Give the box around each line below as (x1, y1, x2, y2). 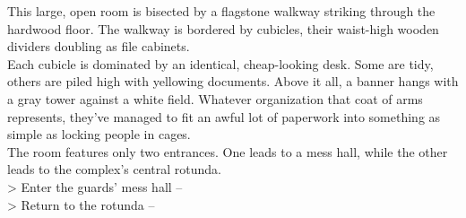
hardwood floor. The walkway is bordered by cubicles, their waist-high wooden (7, 19, 439, 38)
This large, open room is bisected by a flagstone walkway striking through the (7, 2, 436, 20)
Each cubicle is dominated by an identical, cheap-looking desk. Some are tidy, (7, 54, 434, 73)
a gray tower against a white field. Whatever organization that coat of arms (7, 89, 423, 108)
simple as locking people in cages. (7, 125, 191, 144)
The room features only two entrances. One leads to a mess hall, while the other (7, 142, 448, 161)
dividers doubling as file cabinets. (7, 37, 190, 56)
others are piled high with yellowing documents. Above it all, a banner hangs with (7, 72, 459, 91)
